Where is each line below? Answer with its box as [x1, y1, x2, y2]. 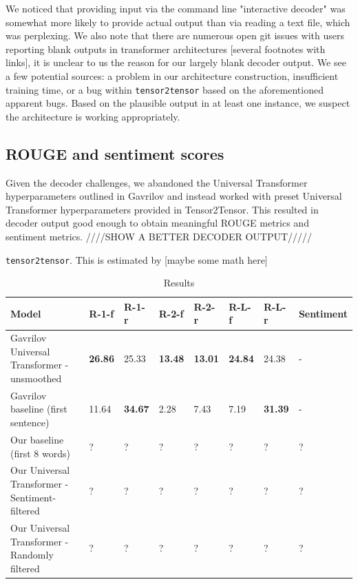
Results [163, 275, 195, 290]
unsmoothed [10, 371, 62, 386]
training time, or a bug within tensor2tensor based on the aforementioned [6, 82, 324, 96]
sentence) [10, 415, 50, 430]
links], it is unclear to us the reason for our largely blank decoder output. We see [6, 55, 346, 70]
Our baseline [10, 432, 64, 446]
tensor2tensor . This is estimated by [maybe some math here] [6, 252, 268, 267]
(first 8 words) [10, 446, 70, 460]
